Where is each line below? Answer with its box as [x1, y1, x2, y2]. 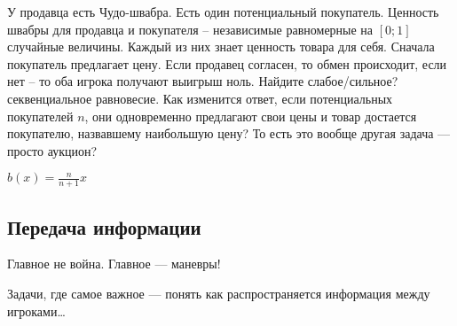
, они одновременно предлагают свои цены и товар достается [84, 106, 417, 125]
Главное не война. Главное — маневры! [7, 254, 221, 273]
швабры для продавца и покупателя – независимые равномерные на [7, 19, 374, 38]
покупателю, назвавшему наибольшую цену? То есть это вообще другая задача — [7, 124, 451, 143]
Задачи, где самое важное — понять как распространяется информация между [7, 283, 430, 302]
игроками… [7, 301, 66, 320]
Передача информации [7, 213, 201, 240]
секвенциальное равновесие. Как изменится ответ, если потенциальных [7, 89, 393, 107]
